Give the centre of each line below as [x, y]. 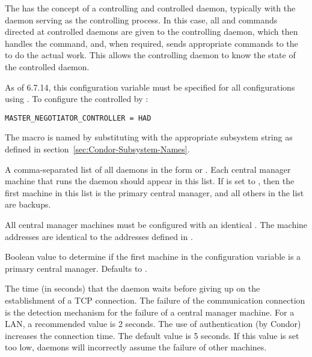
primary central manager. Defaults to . [76, 268]
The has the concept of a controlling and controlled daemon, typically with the [150, 8]
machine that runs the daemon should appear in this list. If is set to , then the [150, 181]
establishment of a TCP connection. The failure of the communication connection [155, 300]
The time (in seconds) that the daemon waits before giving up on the [133, 288]
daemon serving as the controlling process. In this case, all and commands [141, 19]
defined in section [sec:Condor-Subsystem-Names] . [97, 149]
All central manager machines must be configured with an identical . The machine [156, 224]
